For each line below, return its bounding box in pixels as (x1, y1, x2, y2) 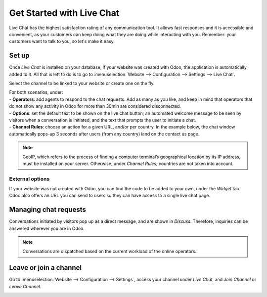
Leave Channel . (9, 283, 42, 289)
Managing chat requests (9, 206, 87, 214)
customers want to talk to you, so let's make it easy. (9, 39, 115, 44)
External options (9, 175, 50, 182)
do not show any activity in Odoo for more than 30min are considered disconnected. (9, 103, 181, 109)
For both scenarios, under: (9, 89, 63, 95)
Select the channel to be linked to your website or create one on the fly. (9, 81, 155, 86)
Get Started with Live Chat (9, 7, 120, 18)
